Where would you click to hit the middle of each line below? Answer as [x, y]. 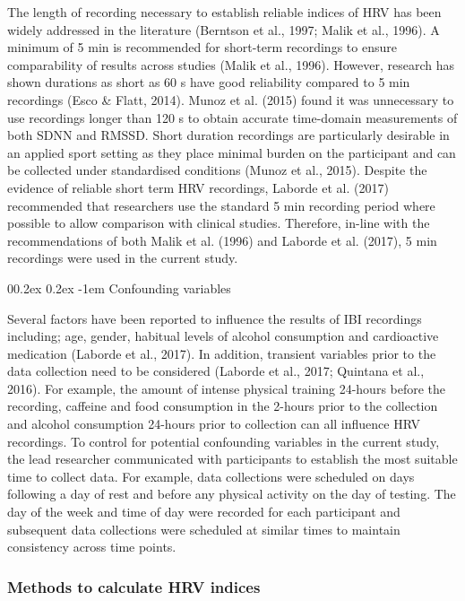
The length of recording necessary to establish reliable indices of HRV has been [224, 12]
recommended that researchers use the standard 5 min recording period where [221, 205]
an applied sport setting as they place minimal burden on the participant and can [232, 152]
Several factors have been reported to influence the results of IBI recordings [215, 318]
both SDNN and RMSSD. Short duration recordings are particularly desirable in [228, 135]
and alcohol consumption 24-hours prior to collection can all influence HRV [214, 424]
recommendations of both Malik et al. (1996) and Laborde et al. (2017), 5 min [222, 240]
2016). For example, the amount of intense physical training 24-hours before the [227, 388]
